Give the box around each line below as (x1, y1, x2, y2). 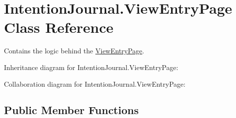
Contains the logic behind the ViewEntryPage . (4, 46, 145, 56)
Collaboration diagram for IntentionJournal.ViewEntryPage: (4, 78, 186, 89)
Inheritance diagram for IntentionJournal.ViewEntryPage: (4, 62, 178, 72)
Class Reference (4, 17, 114, 37)
